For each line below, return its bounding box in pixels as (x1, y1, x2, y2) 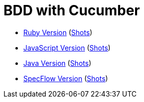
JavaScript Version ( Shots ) (23, 43, 111, 52)
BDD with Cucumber (3, 2, 140, 19)
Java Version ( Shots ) (23, 58, 91, 67)
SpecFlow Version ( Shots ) (23, 74, 108, 83)
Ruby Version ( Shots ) (23, 28, 92, 37)
